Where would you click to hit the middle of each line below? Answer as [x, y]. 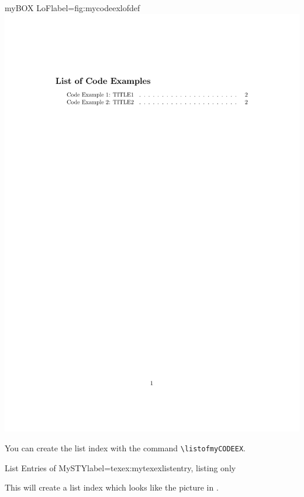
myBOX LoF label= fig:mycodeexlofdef [72, 8]
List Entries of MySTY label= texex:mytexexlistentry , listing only [120, 467]
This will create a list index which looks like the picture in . [112, 487]
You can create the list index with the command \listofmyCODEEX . [125, 448]
